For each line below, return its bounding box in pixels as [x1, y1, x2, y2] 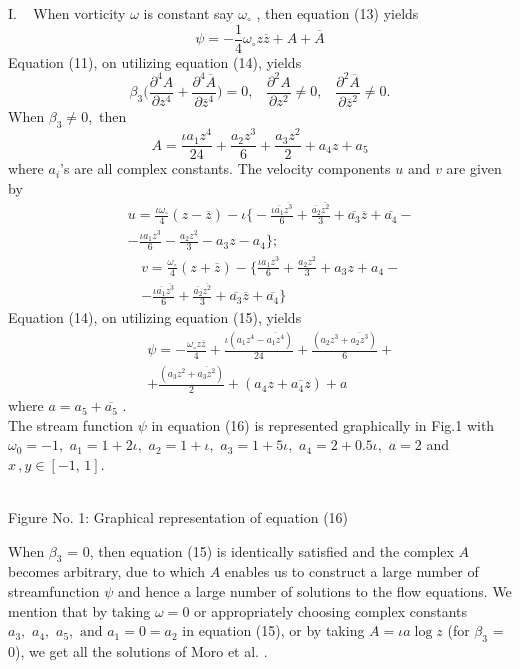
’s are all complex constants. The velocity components [60, 158, 391, 179]
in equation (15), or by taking [182, 620, 365, 641]
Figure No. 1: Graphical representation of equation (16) [8, 507, 349, 528]
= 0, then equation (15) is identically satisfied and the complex [67, 540, 454, 561]
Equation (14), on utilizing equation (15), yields [8, 307, 302, 328]
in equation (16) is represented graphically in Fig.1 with [151, 414, 495, 435]
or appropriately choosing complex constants [194, 600, 468, 621]
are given [446, 158, 502, 179]
